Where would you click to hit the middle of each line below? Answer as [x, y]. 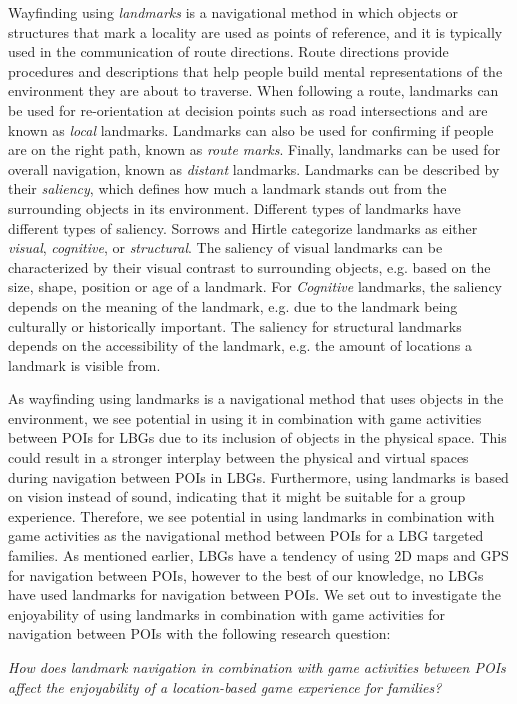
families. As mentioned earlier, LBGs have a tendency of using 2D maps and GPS [258, 555]
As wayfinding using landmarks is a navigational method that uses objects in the [256, 398]
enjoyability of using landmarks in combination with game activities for [227, 613]
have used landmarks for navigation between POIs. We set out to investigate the [254, 594]
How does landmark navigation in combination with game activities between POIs [257, 667]
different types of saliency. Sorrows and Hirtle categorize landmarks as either [243, 227]
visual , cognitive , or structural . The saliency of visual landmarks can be [225, 247]
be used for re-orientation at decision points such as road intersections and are [248, 109]
